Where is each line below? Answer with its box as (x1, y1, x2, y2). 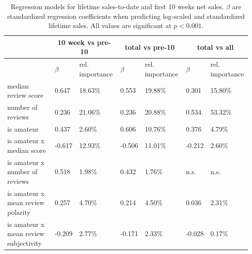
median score (7, 145, 46, 155)
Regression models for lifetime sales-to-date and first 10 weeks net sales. (11, 1, 224, 11)
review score (7, 90, 44, 100)
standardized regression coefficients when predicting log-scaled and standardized (7, 11, 245, 21)
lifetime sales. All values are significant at (48, 20, 172, 30)
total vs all (197, 42, 234, 52)
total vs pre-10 (125, 42, 175, 52)
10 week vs (57, 37, 94, 47)
